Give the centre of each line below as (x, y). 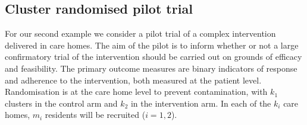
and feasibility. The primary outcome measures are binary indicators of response (151, 68)
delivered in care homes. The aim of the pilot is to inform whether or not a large (152, 45)
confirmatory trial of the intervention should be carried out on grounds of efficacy (153, 57)
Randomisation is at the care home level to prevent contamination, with (136, 92)
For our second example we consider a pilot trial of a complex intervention (140, 33)
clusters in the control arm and (61, 103)
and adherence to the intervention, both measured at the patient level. (133, 80)
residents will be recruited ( (95, 115)
